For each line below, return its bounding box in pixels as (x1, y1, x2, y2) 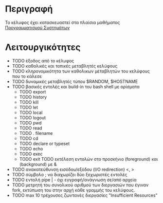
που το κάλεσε (12, 73, 42, 79)
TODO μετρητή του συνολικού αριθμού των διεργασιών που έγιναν (12, 182, 149, 188)
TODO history (19, 94, 47, 100)
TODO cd (19, 135, 38, 141)
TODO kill (19, 99, 39, 105)
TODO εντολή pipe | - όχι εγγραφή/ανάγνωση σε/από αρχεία (12, 177, 137, 183)
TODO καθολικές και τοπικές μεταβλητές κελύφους (12, 63, 118, 69)
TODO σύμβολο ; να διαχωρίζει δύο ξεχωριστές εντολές (12, 171, 127, 177)
